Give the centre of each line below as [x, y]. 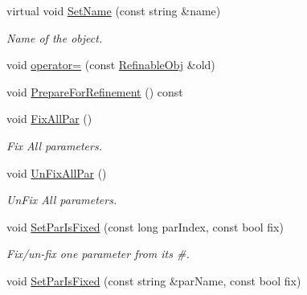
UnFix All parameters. [62, 200]
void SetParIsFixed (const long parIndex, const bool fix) [145, 226]
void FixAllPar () [49, 119]
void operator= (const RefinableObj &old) [111, 65]
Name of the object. [55, 37]
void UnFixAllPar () [57, 172]
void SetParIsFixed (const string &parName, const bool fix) [154, 280]
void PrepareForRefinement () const [95, 91]
